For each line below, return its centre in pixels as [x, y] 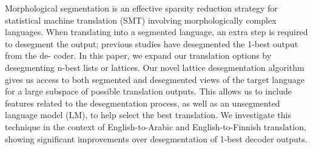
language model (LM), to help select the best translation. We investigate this [148, 115]
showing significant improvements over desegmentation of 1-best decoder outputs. [156, 138]
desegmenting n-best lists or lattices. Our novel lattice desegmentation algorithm [155, 67]
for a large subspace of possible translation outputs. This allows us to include [148, 91]
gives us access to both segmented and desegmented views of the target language [155, 79]
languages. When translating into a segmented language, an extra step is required [156, 32]
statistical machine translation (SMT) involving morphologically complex [141, 20]
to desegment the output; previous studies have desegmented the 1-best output [152, 43]
